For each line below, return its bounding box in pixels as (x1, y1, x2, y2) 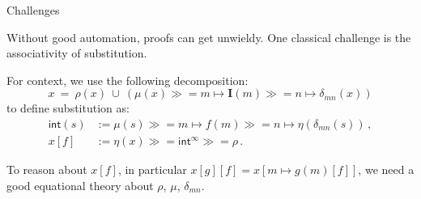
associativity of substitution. (6, 44, 147, 61)
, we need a (358, 161, 415, 178)
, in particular (117, 161, 187, 178)
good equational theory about (6, 176, 154, 193)
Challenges (6, 2, 60, 18)
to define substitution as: (6, 99, 130, 116)
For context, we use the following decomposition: (6, 71, 249, 88)
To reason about (6, 161, 87, 178)
